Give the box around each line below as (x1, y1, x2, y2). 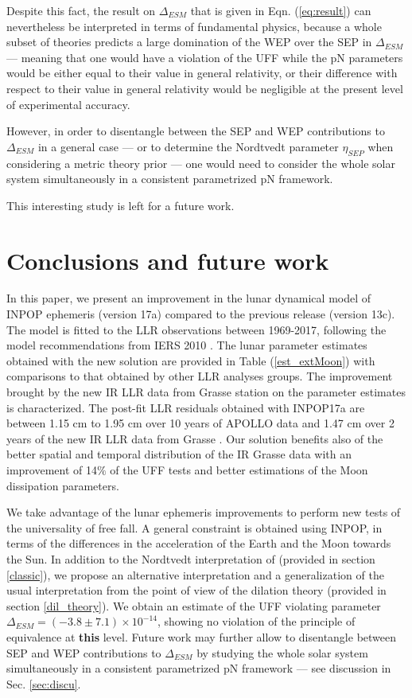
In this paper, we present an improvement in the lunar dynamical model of (6, 290, 371, 306)
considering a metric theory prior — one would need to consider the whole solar (6, 154, 395, 171)
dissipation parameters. (6, 477, 119, 493)
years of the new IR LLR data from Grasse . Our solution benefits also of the (6, 430, 383, 446)
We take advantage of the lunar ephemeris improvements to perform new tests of (6, 504, 401, 521)
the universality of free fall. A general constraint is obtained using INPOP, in (6, 519, 383, 536)
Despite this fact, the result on (6, 2, 156, 18)
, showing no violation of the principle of (157, 613, 356, 630)
